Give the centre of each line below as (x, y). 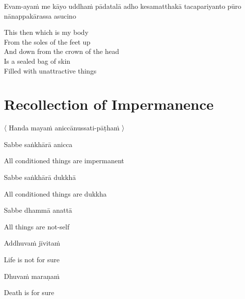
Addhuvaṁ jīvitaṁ (32, 243)
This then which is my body (46, 32)
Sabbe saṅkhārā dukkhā (40, 177)
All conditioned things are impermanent (64, 161)
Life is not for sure (32, 260)
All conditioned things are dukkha (55, 193)
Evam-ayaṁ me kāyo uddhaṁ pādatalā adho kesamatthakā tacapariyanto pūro (123, 6)
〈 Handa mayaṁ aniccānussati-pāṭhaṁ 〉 (64, 128)
